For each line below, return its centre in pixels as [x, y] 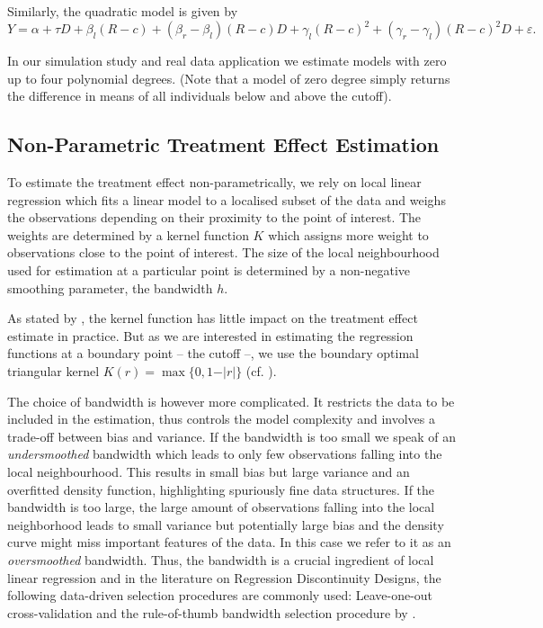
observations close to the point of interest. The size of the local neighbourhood [223, 252]
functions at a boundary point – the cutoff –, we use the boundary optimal [213, 353]
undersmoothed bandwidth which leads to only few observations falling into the [225, 454]
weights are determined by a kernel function [128, 234]
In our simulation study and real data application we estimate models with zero [227, 61]
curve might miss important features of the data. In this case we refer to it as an [229, 542]
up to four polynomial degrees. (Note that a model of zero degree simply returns [229, 78]
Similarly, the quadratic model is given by [123, 11]
